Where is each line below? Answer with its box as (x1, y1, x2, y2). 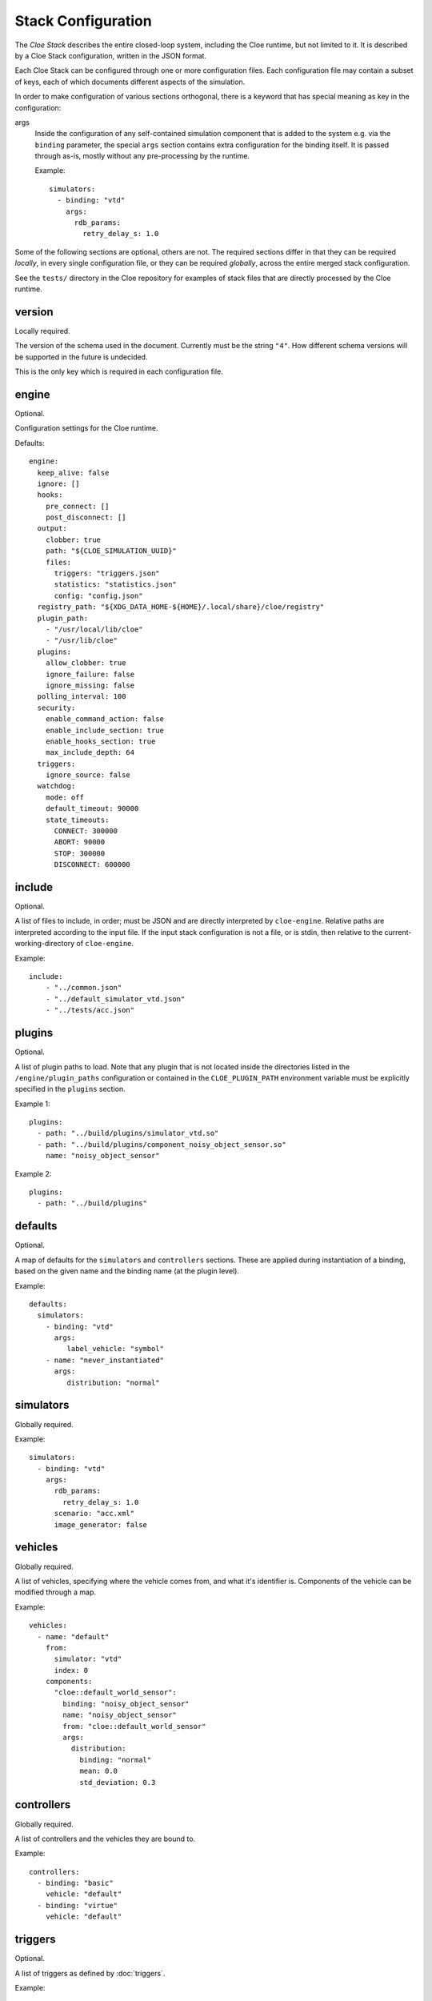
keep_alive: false (37, 468, 110, 477)
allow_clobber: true (45, 659, 126, 668)
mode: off (45, 792, 84, 802)
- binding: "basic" (37, 1879, 114, 1888)
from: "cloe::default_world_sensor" (62, 1722, 207, 1730)
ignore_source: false (45, 771, 131, 780)
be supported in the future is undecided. (14, 352, 148, 362)
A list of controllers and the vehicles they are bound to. (14, 1834, 196, 1843)
